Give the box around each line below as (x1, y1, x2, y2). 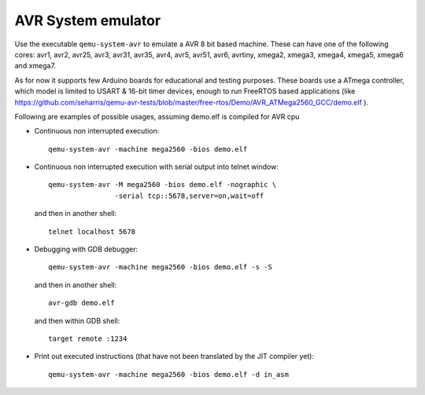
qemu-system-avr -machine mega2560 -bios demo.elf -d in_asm (48, 370, 289, 379)
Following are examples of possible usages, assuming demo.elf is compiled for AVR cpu (14, 112, 300, 121)
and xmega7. (14, 61, 57, 71)
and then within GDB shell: (34, 316, 120, 325)
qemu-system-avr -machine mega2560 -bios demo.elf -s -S (48, 263, 273, 272)
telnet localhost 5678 (48, 227, 136, 236)
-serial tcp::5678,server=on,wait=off (114, 191, 264, 200)
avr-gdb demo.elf (48, 298, 115, 308)
